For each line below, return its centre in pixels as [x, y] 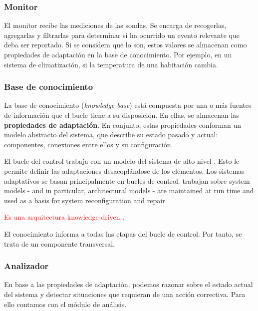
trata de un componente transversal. [59, 243]
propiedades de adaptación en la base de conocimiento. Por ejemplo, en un [118, 54]
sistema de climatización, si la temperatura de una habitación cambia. [111, 64]
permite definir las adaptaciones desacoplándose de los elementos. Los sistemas [124, 170]
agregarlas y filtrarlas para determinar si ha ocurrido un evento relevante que [122, 35]
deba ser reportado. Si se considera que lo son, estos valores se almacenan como [126, 45]
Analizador [26, 266]
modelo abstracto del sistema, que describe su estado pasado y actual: [111, 135]
